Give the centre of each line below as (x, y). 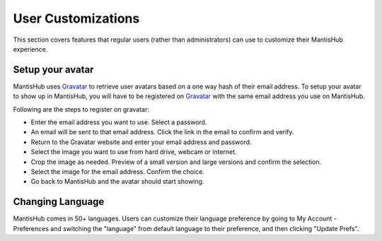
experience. (30, 49)
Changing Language (59, 202)
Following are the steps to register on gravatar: (81, 109)
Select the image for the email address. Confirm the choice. (118, 171)
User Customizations (76, 18)
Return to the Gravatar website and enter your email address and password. (141, 142)
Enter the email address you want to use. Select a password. (119, 122)
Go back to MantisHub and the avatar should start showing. (117, 182)
